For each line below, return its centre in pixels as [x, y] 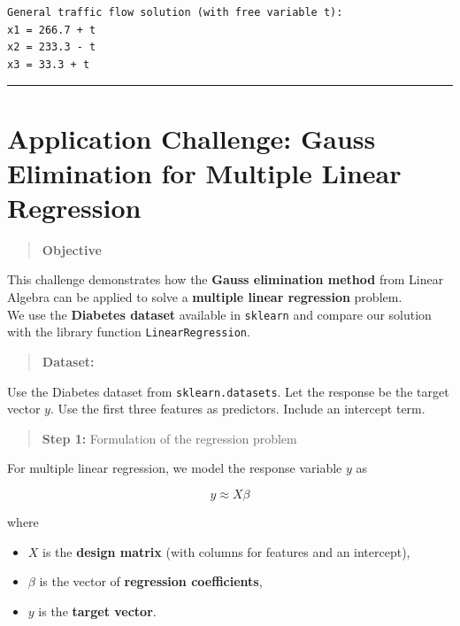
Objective [72, 249]
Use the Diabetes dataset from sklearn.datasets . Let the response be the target [228, 391]
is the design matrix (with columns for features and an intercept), [226, 551]
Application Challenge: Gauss [192, 138]
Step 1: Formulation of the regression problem [169, 438]
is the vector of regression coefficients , [151, 581]
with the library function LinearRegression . [129, 332]
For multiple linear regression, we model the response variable [175, 468]
